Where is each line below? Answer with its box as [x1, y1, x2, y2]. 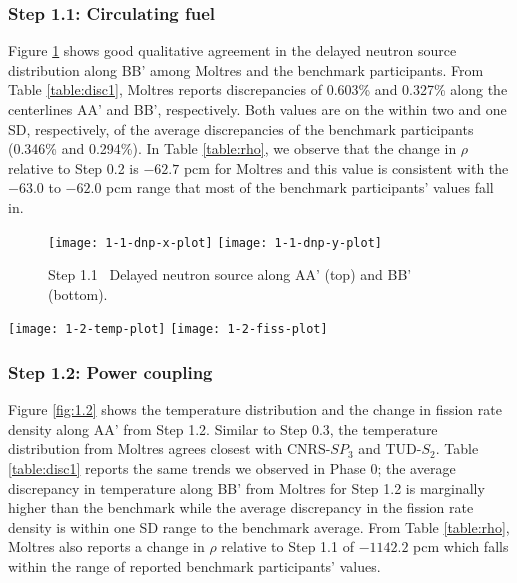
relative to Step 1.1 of [221, 536, 354, 557]
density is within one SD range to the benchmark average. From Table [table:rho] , [8, 516, 510, 537]
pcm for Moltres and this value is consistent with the [183, 157, 509, 178]
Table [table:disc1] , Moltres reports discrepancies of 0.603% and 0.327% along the [8, 79, 508, 100]
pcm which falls [413, 536, 509, 557]
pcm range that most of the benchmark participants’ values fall [106, 177, 494, 198]
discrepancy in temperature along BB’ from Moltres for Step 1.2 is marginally [8, 477, 485, 498]
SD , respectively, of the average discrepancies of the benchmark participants [8, 118, 474, 139]
